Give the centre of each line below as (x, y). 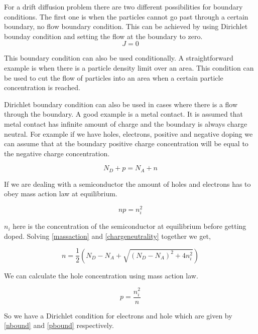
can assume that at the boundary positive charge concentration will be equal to (126, 143)
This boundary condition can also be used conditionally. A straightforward (119, 58)
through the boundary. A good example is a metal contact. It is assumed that (123, 114)
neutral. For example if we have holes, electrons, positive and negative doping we (128, 133)
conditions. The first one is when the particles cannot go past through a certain (126, 16)
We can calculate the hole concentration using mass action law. (101, 275)
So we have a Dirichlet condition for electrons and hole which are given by (118, 315)
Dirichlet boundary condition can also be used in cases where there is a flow (121, 104)
